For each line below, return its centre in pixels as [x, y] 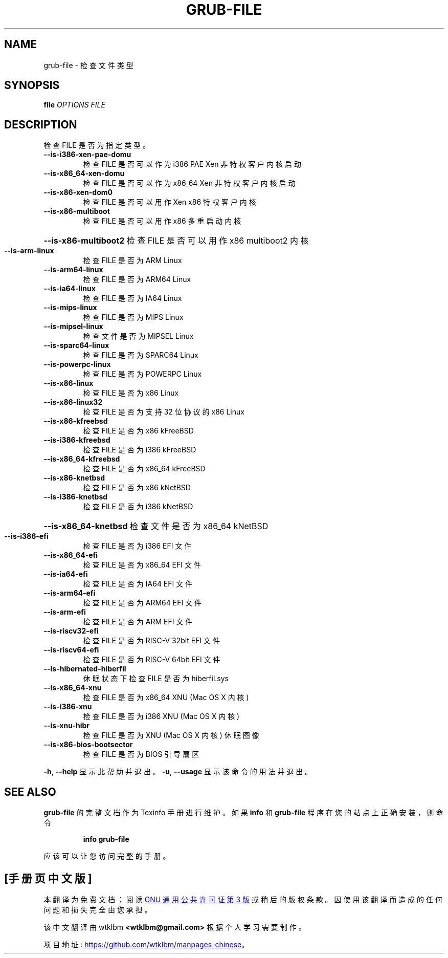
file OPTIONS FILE [74, 105]
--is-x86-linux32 [73, 402]
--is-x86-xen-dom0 [78, 192]
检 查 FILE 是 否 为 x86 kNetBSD [137, 488]
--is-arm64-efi [70, 593]
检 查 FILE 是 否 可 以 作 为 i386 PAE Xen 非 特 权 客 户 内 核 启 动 [192, 164]
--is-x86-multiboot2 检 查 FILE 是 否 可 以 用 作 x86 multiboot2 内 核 [176, 241]
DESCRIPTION [41, 124]
